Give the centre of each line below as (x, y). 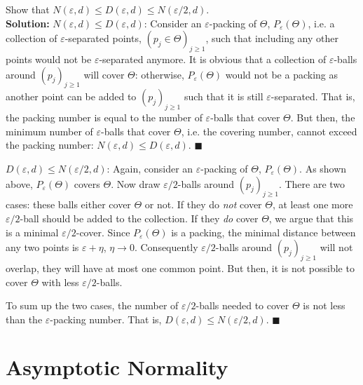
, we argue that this (311, 218)
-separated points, (103, 38)
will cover (104, 74)
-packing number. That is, (106, 319)
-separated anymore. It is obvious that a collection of (213, 59)
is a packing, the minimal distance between (263, 232)
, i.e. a (321, 23)
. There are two (312, 183)
